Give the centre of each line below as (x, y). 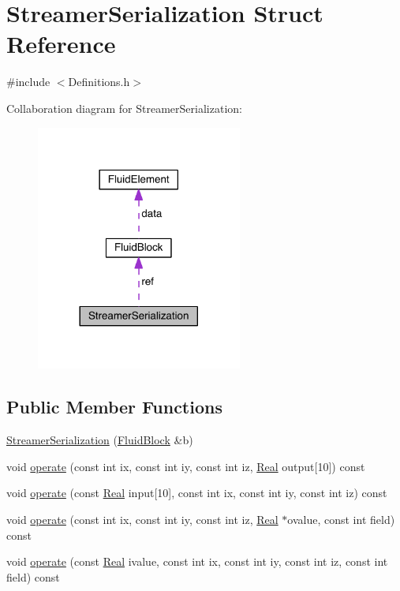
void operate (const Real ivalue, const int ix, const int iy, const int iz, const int (197, 561)
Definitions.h (99, 82)
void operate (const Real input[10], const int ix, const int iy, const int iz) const (197, 493)
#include (28, 82)
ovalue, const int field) (341, 519)
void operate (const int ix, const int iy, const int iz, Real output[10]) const (186, 466)
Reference (61, 44)
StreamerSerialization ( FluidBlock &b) (100, 440)
